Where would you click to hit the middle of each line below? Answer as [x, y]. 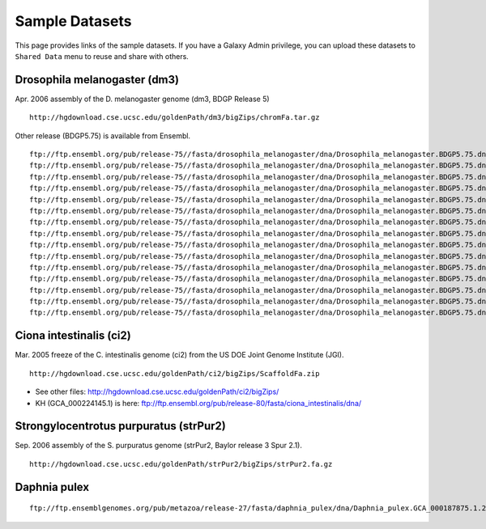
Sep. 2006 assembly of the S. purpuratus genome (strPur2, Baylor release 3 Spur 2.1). [159, 446]
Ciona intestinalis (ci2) [73, 336]
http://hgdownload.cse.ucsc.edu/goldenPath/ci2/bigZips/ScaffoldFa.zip [175, 373]
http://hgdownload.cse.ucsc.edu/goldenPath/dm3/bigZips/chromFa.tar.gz [175, 118]
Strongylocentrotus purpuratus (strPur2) [120, 426]
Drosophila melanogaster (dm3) [97, 80]
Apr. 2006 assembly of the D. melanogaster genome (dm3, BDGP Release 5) [143, 99]
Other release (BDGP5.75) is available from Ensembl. [102, 135]
